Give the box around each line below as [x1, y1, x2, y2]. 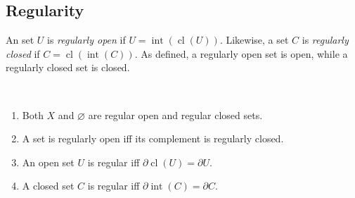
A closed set [22, 178, 75, 193]
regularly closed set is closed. [6, 60, 130, 75]
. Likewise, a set [219, 32, 289, 47]
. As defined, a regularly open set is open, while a [134, 46, 348, 61]
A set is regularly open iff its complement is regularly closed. [22, 131, 284, 146]
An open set [22, 154, 75, 169]
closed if [6, 46, 40, 61]
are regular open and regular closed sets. [88, 107, 263, 122]
